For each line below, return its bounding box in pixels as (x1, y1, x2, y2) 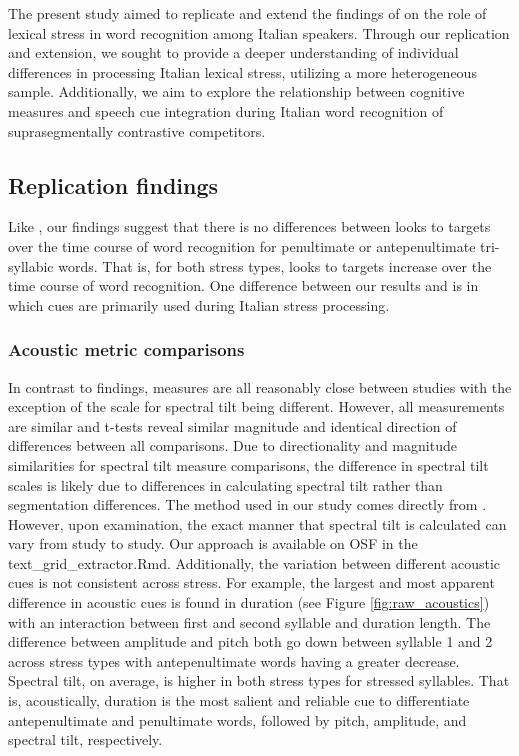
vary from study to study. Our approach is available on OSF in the (8, 533, 418, 554)
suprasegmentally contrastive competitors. (8, 120, 266, 141)
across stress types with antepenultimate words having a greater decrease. (8, 650, 460, 671)
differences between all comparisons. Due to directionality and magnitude (8, 435, 457, 456)
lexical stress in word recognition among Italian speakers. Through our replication (8, 22, 510, 43)
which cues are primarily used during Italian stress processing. (8, 294, 390, 315)
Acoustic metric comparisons (8, 337, 245, 362)
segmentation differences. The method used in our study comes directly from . (8, 494, 487, 515)
